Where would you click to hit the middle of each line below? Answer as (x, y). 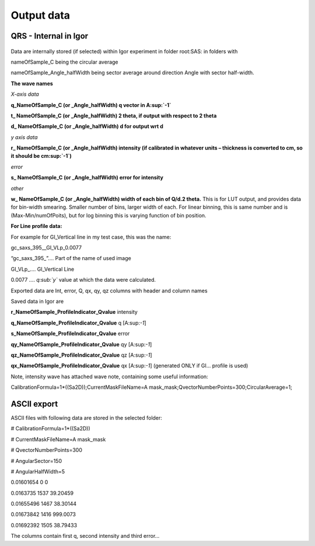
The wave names (32, 83)
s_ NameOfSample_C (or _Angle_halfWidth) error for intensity (87, 178)
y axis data (24, 137)
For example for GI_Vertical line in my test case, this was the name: (91, 237)
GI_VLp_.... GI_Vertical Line (43, 269)
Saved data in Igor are (37, 301)
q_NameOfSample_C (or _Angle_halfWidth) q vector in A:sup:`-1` (91, 105)
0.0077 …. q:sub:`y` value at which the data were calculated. (83, 280)
